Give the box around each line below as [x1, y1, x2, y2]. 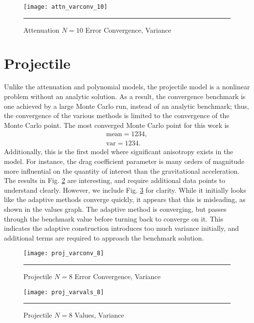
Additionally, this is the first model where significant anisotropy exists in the [4, 146, 233, 157]
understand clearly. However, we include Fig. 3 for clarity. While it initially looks [4, 184, 246, 195]
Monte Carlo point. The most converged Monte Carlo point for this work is [4, 120, 229, 130]
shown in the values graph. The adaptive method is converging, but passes [4, 203, 227, 214]
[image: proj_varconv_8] [23, 250, 104, 257]
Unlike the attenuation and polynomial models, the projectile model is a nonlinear [4, 81, 250, 92]
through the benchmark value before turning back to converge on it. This [4, 213, 223, 223]
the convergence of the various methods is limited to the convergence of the [4, 110, 230, 121]
